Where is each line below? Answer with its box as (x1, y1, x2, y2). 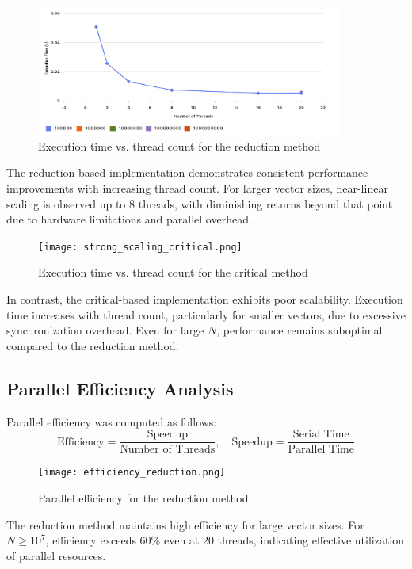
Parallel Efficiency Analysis (6, 376, 234, 400)
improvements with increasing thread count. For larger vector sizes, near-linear (6, 180, 388, 197)
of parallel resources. (6, 547, 106, 563)
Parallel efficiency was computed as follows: (6, 413, 217, 430)
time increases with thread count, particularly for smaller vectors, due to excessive (6, 306, 406, 323)
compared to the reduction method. (6, 337, 179, 353)
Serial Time (292, 429, 349, 441)
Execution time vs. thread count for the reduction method (38, 137, 321, 154)
